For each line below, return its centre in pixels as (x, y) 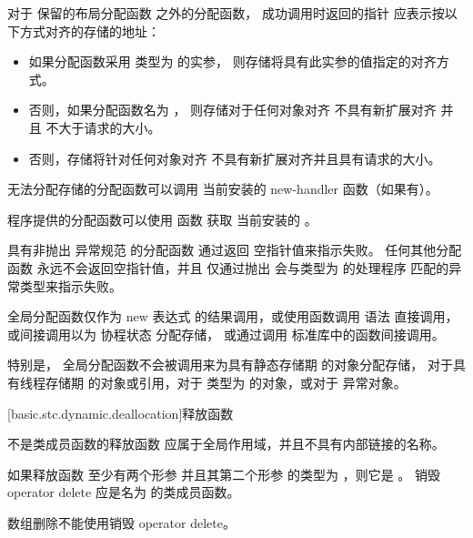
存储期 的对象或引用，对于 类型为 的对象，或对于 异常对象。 (226, 382)
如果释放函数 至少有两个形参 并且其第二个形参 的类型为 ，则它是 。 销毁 (224, 474)
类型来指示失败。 (70, 285)
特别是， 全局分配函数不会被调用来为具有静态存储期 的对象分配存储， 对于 (230, 365)
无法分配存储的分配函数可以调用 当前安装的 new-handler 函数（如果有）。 (223, 189)
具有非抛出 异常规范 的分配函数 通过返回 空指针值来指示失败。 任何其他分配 (235, 250)
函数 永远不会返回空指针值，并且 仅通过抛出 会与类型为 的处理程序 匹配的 (228, 267)
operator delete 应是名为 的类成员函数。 (124, 492)
